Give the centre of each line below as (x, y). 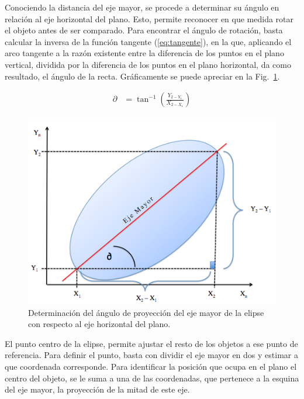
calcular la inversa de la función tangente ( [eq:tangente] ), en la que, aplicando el (148, 41)
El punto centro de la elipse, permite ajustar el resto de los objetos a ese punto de (151, 343)
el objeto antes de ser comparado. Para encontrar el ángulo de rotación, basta (144, 30)
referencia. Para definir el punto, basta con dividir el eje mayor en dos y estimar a (151, 355)
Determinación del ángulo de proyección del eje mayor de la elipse (146, 312)
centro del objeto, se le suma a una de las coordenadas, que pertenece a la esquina (152, 378)
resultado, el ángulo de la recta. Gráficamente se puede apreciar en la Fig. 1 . (142, 76)
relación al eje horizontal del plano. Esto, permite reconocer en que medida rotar (149, 18)
